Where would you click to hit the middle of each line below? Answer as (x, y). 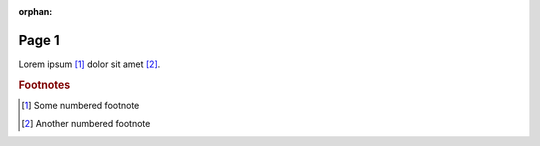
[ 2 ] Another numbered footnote (86, 124)
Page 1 (39, 40)
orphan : (35, 11)
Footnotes (44, 85)
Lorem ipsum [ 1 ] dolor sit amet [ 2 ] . (89, 64)
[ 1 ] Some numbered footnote (80, 105)
